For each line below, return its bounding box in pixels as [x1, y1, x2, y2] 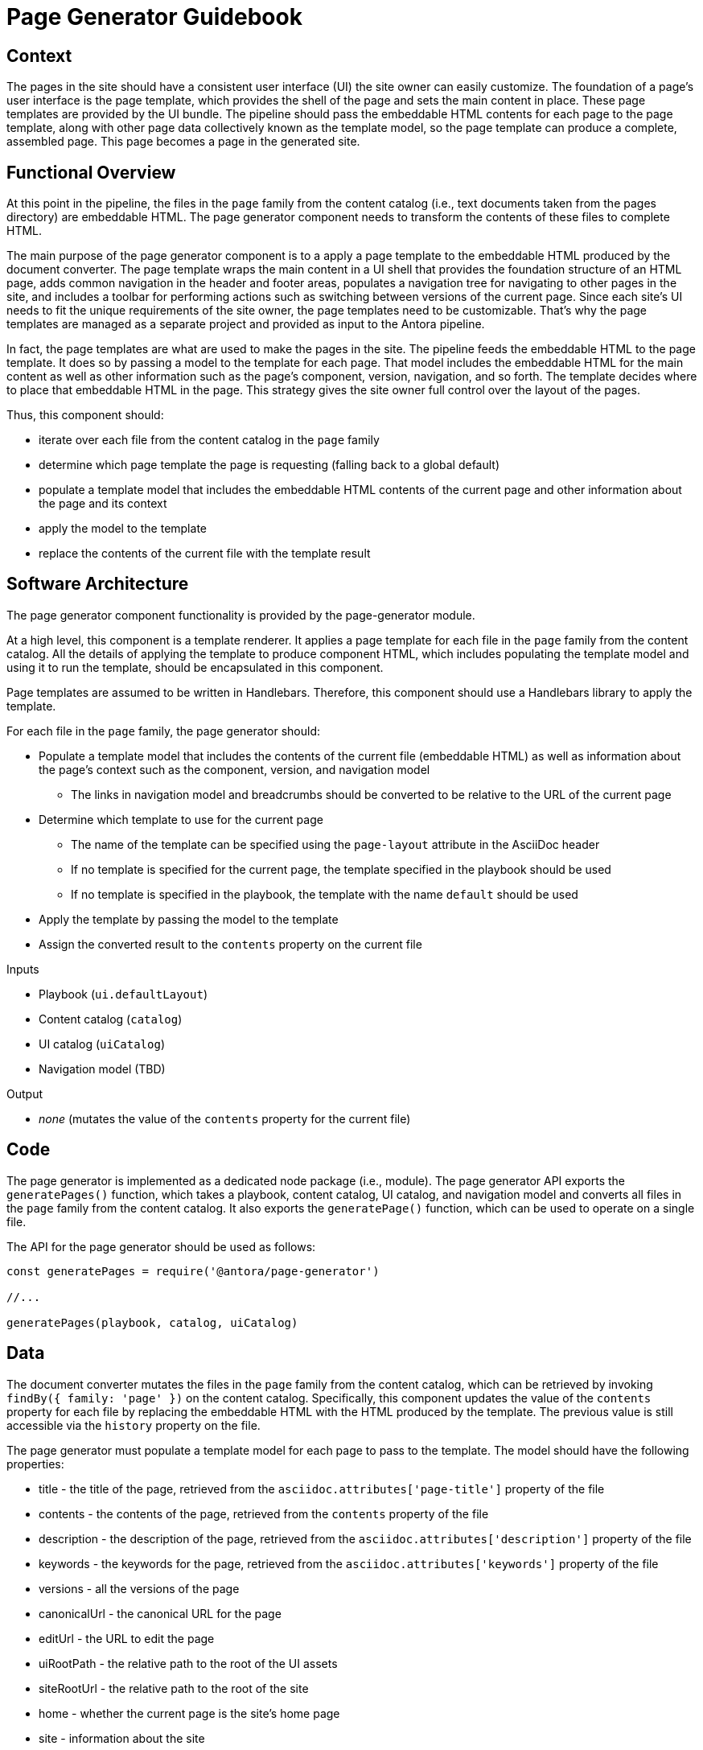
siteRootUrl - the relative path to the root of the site [39, 1681, 309, 1695]
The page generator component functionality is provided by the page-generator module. [6, 607, 475, 622]
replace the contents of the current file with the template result [39, 546, 371, 561]
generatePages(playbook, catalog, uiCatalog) [6, 1316, 298, 1329]
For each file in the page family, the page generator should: [6, 723, 321, 738]
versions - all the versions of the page [39, 1581, 240, 1596]
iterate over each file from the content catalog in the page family [39, 433, 380, 447]
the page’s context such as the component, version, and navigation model [39, 762, 430, 776]
